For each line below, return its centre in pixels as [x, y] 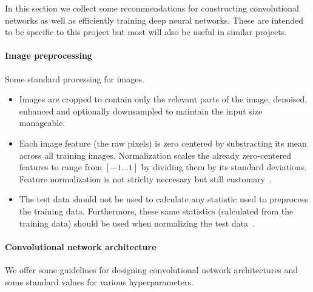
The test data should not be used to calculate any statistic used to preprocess [163, 199]
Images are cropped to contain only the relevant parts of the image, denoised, [163, 99]
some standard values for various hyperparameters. [99, 281]
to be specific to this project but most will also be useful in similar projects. [146, 32]
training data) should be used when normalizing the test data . [137, 223]
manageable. [42, 123]
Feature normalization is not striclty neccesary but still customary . [145, 178]
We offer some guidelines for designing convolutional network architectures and [152, 269]
